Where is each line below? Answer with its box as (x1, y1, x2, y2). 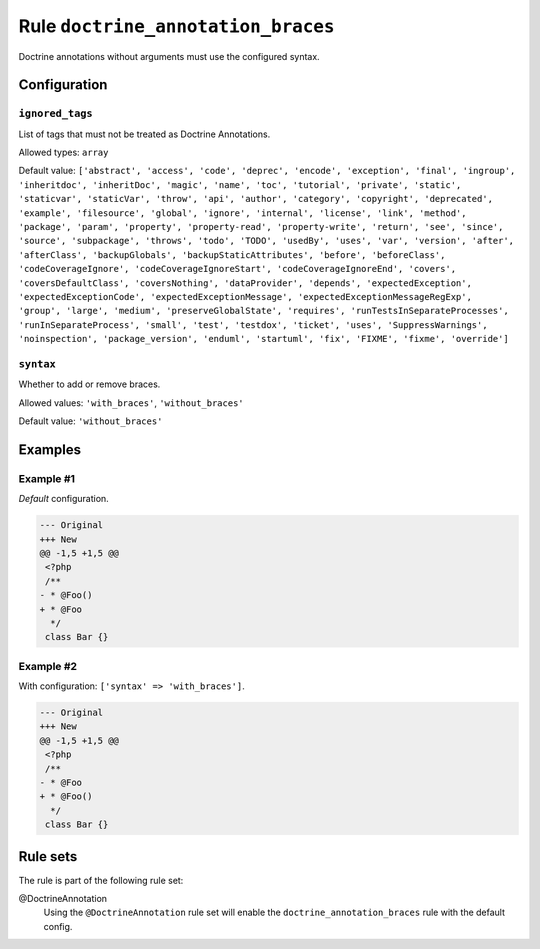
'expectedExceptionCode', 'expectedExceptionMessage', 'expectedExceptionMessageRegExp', (18, 291, 472, 302)
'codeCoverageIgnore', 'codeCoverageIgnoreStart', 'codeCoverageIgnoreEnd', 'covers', (18, 263, 457, 275)
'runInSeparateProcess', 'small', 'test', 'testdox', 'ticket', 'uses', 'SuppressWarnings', (18, 319, 489, 330)
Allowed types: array (18, 146, 109, 159)
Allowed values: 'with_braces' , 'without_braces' (18, 396, 244, 409)
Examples (18, 441, 82, 458)
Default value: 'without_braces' (18, 415, 163, 427)
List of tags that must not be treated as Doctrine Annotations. (18, 128, 271, 140)
